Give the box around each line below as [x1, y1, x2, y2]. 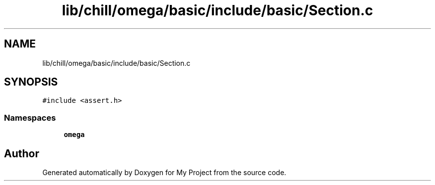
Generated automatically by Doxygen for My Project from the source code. [42, 168, 287, 177]
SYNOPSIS [4, 76, 58, 89]
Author [4, 147, 39, 160]
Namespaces [4, 112, 56, 123]
